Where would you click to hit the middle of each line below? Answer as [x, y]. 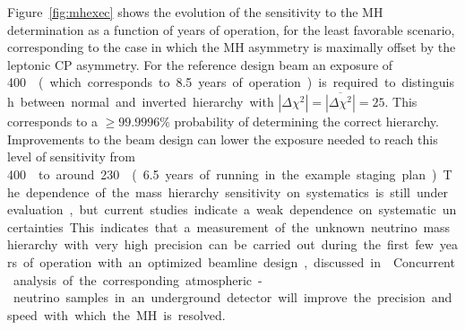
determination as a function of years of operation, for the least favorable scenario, [231, 29]
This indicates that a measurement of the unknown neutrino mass [260, 226]
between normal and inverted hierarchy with [147, 102]
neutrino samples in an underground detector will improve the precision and [232, 297]
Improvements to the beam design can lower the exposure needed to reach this [223, 139]
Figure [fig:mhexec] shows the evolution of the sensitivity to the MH [195, 12]
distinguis [428, 82]
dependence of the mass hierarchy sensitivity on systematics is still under [237, 191]
